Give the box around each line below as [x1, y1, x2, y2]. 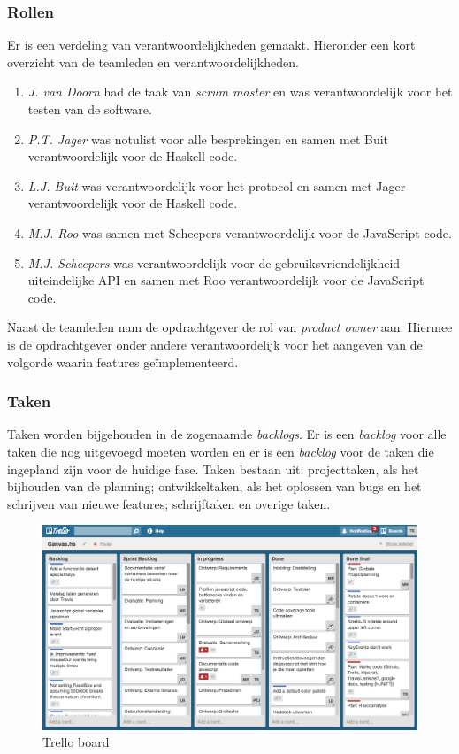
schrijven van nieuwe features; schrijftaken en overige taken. [7, 494, 331, 512]
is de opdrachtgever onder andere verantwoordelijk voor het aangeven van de [7, 335, 423, 353]
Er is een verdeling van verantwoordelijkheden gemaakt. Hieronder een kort [7, 35, 416, 54]
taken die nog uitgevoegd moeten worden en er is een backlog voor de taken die [7, 442, 434, 460]
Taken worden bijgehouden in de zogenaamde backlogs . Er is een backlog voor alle [7, 425, 447, 443]
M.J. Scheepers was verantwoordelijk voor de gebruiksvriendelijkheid [27, 253, 401, 272]
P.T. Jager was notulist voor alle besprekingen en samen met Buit [27, 129, 389, 148]
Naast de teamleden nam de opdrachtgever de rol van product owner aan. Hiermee [7, 318, 453, 336]
